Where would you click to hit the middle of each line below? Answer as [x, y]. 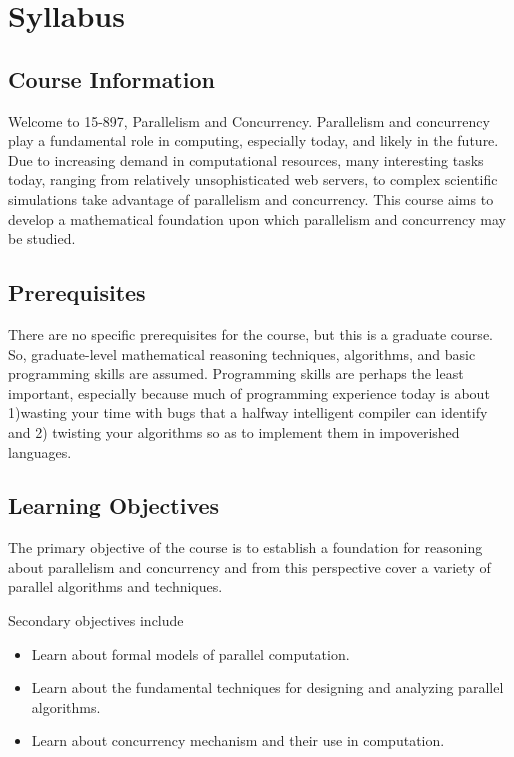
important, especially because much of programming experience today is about [249, 392]
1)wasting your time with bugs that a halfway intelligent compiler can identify [248, 412]
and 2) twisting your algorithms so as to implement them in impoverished [234, 431]
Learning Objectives [114, 505]
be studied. [42, 238]
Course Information [111, 78]
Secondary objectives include [96, 620]
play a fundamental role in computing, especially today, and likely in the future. [253, 140]
